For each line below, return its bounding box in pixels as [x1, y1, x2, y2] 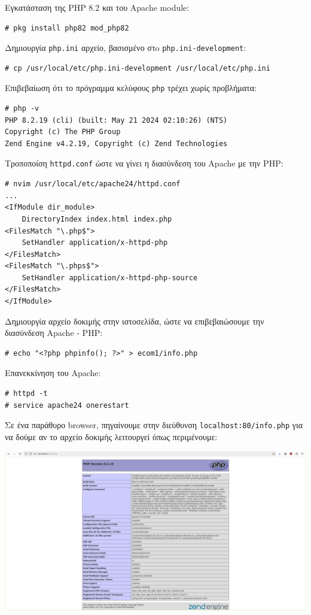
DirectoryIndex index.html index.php [22, 214, 172, 223]
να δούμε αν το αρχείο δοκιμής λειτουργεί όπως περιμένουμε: [5, 430, 218, 443]
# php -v [5, 104, 39, 113]
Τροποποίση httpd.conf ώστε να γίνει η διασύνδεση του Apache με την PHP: [5, 157, 283, 169]
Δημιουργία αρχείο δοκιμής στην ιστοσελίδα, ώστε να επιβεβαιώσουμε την [5, 314, 264, 327]
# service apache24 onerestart [5, 401, 129, 410]
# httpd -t [5, 389, 48, 398]
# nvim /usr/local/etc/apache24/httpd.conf [5, 180, 181, 189]
